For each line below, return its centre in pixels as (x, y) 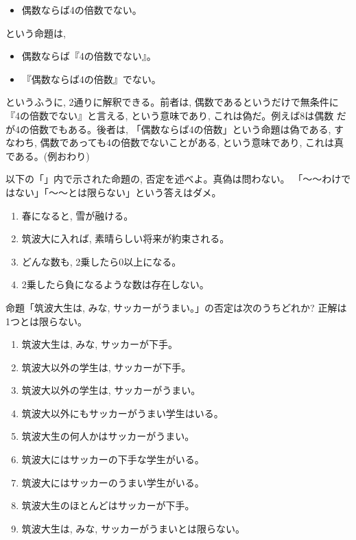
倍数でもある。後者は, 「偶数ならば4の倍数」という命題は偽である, (180, 129)
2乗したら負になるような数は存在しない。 (115, 284)
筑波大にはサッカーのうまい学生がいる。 (113, 482)
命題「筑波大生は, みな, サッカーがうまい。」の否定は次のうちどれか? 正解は (176, 307)
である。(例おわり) (48, 155)
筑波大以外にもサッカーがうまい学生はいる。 (122, 413)
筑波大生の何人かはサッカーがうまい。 (108, 436)
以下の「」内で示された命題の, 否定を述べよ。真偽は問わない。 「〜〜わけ (174, 179)
